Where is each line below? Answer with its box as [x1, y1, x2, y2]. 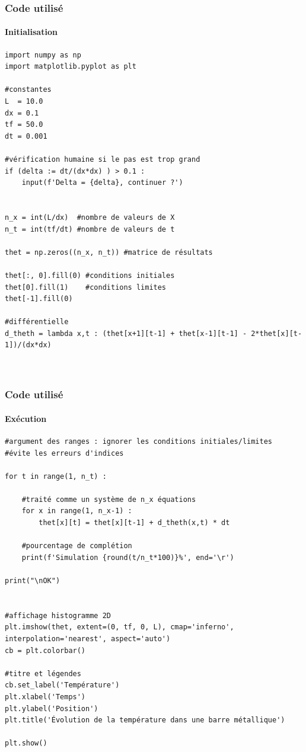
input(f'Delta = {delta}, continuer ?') [21, 178, 183, 187]
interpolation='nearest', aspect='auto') [5, 635, 171, 643]
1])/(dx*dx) [5, 341, 52, 350]
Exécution [5, 412, 47, 424]
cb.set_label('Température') [5, 681, 120, 690]
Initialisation [5, 25, 58, 38]
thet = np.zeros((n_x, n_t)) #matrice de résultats [5, 248, 213, 257]
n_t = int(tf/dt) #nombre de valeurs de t [5, 225, 175, 233]
